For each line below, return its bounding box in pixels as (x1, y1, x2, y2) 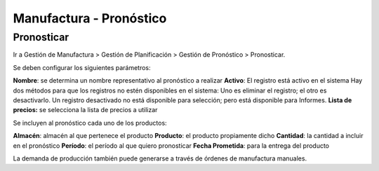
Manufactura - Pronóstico (13, 11, 167, 26)
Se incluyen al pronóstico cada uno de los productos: (13, 118, 168, 127)
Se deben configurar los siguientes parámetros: (13, 63, 151, 71)
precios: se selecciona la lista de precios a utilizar (13, 106, 158, 114)
